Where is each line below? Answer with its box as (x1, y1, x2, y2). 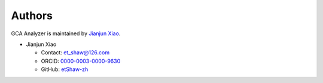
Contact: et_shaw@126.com (41, 49, 110, 56)
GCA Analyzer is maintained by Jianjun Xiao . (11, 30, 121, 37)
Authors (11, 9, 53, 22)
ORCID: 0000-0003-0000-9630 (41, 57, 121, 64)
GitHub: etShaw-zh (41, 66, 89, 73)
